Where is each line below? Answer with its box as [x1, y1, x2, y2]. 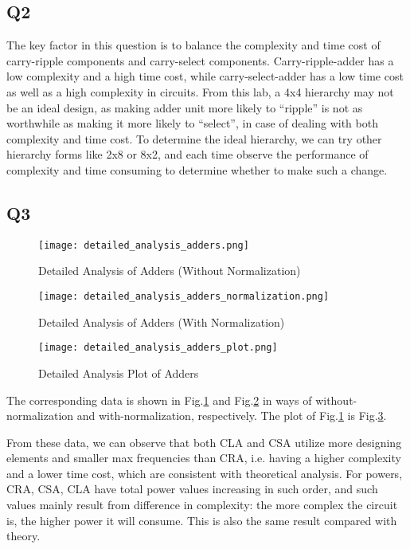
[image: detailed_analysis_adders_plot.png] [38, 342, 278, 354]
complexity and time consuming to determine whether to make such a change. [6, 161, 388, 178]
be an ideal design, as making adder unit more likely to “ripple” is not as [6, 99, 363, 116]
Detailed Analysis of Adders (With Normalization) [38, 313, 285, 330]
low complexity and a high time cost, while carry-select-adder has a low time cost [6, 68, 404, 84]
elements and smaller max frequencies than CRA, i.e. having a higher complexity [6, 449, 401, 466]
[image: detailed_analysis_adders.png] [38, 239, 249, 251]
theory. [6, 527, 41, 544]
